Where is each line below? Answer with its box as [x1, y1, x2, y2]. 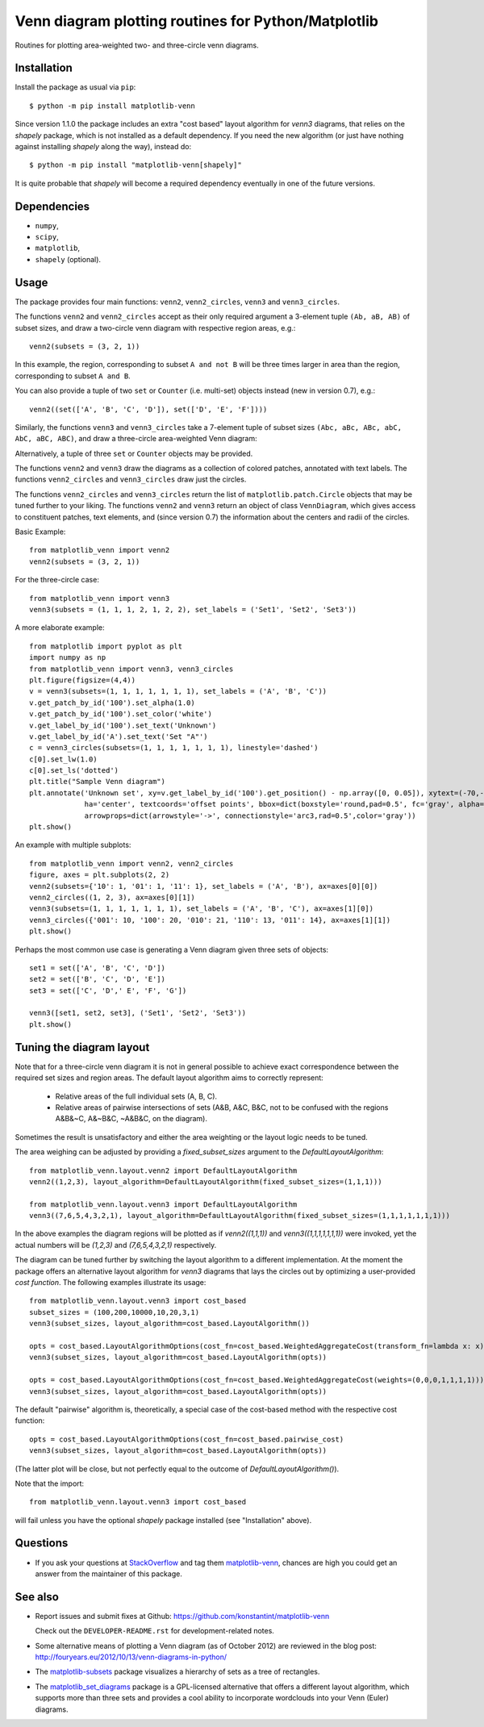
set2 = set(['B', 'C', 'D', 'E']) [29, 974, 165, 984]
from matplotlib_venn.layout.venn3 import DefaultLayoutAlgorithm [29, 1199, 298, 1209]
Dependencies [15, 199, 90, 213]
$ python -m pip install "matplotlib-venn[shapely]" [29, 161, 242, 169]
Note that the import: [15, 1479, 85, 1488]
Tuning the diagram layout [15, 1041, 150, 1054]
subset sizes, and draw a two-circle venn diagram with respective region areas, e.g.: [15, 323, 296, 332]
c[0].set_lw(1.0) [29, 754, 98, 764]
